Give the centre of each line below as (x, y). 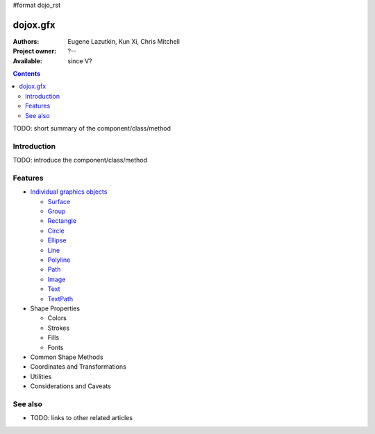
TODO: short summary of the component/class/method (92, 128)
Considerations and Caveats (70, 386)
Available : (28, 61)
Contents (27, 74)
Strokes (58, 328)
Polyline (59, 260)
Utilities (41, 376)
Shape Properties (55, 308)
